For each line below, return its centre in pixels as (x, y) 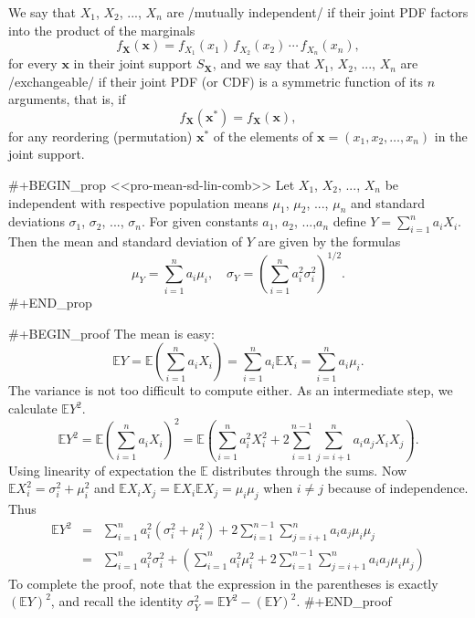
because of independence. (398, 488)
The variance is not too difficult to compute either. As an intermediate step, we (231, 390)
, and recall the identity (117, 601)
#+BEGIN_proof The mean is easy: (111, 333)
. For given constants (200, 221)
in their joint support (133, 63)
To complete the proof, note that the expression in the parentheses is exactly (223, 583)
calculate (33, 409)
